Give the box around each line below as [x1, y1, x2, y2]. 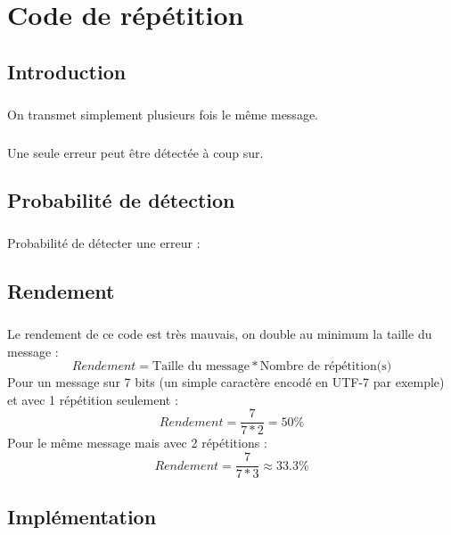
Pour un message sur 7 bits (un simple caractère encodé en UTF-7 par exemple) [7, 373, 445, 391]
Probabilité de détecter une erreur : [7, 234, 201, 252]
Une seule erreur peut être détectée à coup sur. [7, 143, 264, 161]
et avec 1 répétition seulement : [7, 390, 178, 408]
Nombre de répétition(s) [259, 360, 392, 374]
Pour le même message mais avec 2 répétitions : [7, 433, 267, 452]
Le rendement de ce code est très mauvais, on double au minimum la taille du [7, 325, 432, 342]
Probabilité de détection [7, 186, 235, 214]
